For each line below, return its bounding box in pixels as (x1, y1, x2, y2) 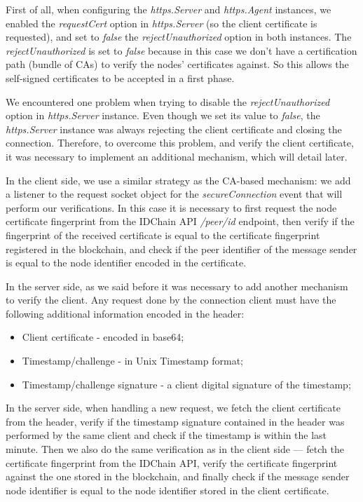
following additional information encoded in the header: (6, 306, 245, 320)
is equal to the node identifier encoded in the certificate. (6, 255, 247, 270)
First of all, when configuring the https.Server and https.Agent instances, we (6, 2, 331, 16)
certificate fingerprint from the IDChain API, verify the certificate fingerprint (6, 455, 338, 470)
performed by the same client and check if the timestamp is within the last (6, 428, 327, 442)
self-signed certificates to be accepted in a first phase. (6, 70, 235, 85)
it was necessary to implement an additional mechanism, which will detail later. (6, 149, 348, 163)
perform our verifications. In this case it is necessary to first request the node (6, 200, 337, 215)
